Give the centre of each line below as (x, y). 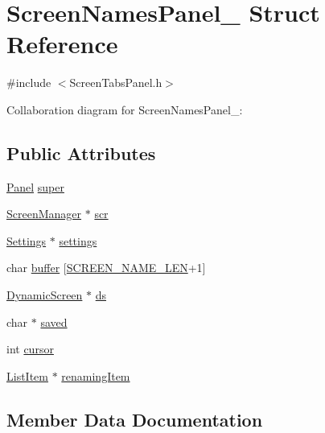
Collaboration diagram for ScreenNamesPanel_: (125, 109)
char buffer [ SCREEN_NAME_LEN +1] (106, 268)
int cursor (30, 349)
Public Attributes (81, 153)
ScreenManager (44, 214)
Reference (62, 44)
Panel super (35, 186)
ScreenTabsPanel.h (116, 82)
